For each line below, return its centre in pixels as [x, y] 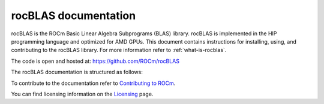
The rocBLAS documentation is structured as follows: [77, 72]
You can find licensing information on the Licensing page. [82, 94]
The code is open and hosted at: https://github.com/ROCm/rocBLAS [95, 61]
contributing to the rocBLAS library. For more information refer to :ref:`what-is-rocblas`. [119, 50]
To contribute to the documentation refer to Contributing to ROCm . [93, 83]
